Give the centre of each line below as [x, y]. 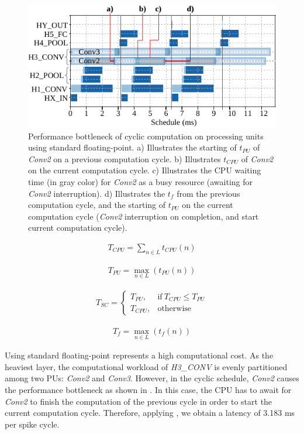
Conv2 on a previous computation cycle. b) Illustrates [125, 158]
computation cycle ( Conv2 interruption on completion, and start [144, 216]
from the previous [208, 193]
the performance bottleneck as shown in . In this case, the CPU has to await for [148, 390]
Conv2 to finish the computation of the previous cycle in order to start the [139, 401]
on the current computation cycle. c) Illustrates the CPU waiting [145, 170]
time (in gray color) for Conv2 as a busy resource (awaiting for [141, 181]
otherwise [175, 308]
